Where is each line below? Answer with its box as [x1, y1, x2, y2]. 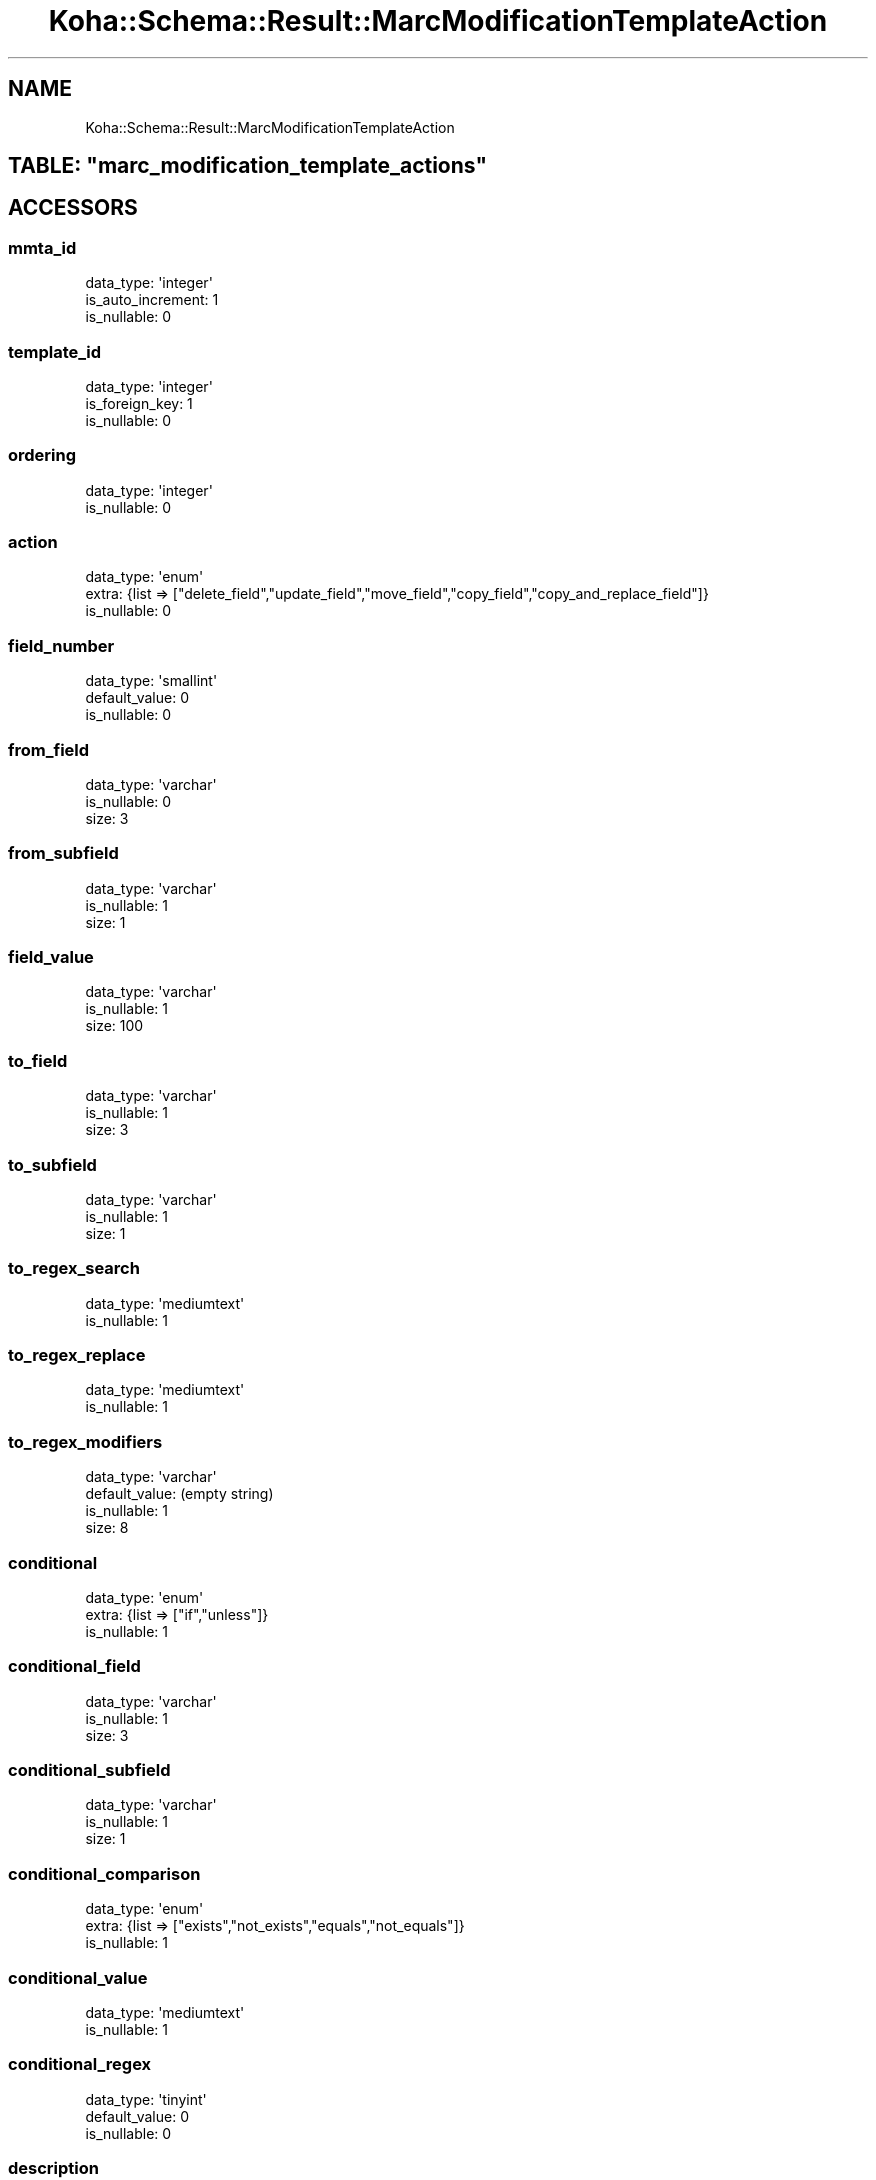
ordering [8, 445, 77, 466]
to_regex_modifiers [8, 1431, 163, 1452]
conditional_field [8, 1656, 141, 1677]
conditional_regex [8, 2054, 152, 2075]
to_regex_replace [8, 1345, 146, 1366]
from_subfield [8, 843, 119, 864]
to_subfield [8, 1154, 97, 1175]
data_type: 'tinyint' [85, 2090, 207, 2108]
